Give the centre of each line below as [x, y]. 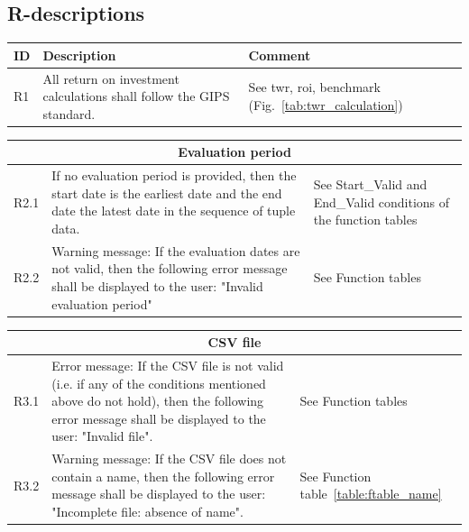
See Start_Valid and [370, 183]
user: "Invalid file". [102, 436]
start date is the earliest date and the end [167, 193]
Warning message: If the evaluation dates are [176, 250]
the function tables [365, 220]
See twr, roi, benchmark [314, 87]
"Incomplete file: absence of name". [147, 512]
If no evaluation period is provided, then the [174, 175]
